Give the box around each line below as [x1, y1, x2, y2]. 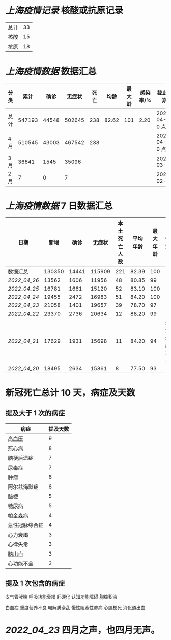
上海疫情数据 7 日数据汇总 [5, 200, 113, 212]
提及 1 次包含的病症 [5, 579, 65, 588]
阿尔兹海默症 [8, 483, 39, 490]
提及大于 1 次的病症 [5, 409, 65, 417]
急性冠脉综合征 [8, 521, 44, 528]
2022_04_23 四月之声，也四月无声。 [5, 624, 160, 636]
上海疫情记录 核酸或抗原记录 [5, 5, 124, 16]
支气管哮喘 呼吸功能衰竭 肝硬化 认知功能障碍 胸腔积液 [5, 593, 118, 600]
